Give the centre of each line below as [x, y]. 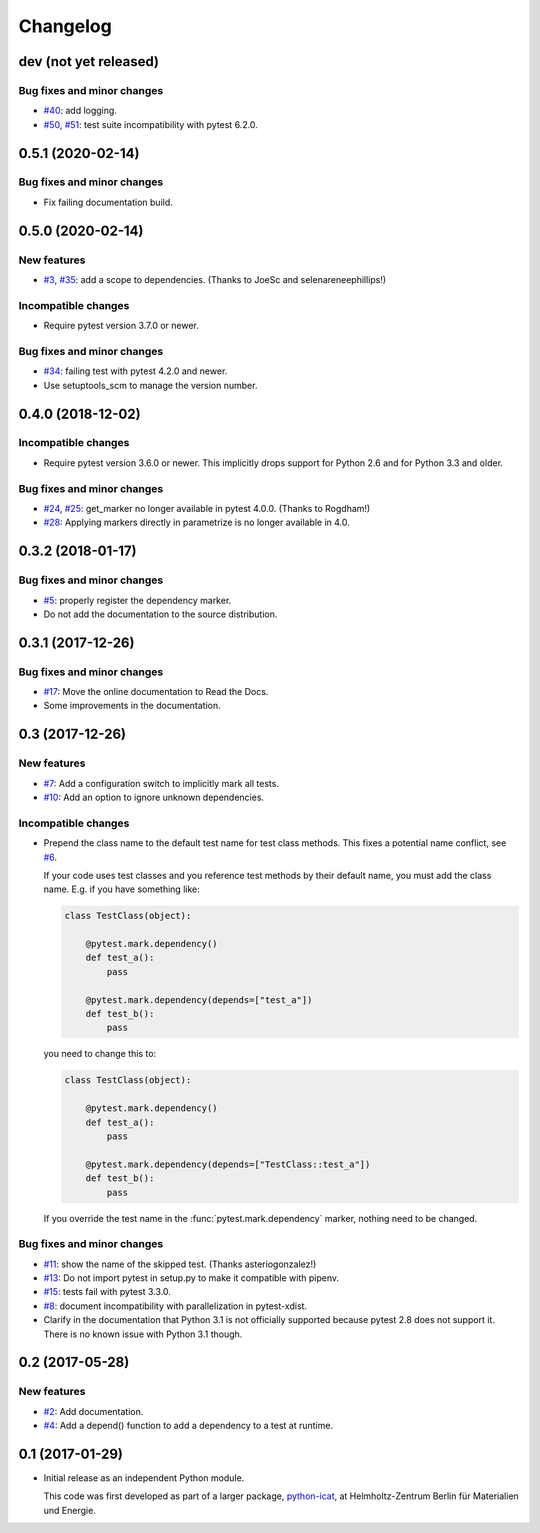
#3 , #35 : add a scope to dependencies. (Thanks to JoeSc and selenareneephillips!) [215, 280]
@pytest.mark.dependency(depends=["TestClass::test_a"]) [228, 1164]
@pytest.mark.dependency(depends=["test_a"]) [199, 999]
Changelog [65, 26]
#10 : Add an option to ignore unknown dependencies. [154, 797]
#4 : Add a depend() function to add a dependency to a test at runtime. [188, 1426]
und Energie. [70, 1510]
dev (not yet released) [89, 61]
